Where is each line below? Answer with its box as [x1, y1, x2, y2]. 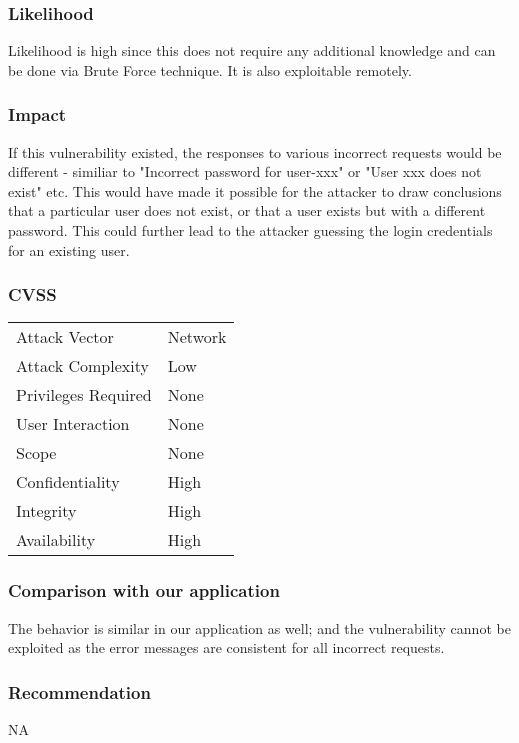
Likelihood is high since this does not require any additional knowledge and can [8, 40, 496, 61]
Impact [8, 102, 67, 127]
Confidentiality [16, 470, 120, 494]
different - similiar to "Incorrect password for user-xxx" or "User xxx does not [8, 161, 482, 182]
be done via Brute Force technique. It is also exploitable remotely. [8, 59, 412, 80]
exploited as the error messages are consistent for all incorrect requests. [8, 637, 445, 658]
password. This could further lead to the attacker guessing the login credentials [8, 220, 493, 240]
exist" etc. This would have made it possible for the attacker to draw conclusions [8, 180, 502, 201]
